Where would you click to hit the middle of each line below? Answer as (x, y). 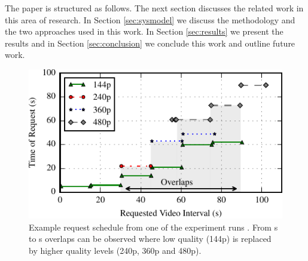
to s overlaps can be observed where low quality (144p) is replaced (150, 239)
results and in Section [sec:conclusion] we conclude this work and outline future (150, 43)
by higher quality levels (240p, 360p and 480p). (115, 250)
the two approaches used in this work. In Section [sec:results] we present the (144, 31)
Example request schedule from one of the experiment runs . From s (153, 227)
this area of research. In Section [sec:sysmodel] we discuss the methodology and (150, 19)
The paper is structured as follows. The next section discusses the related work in (154, 8)
